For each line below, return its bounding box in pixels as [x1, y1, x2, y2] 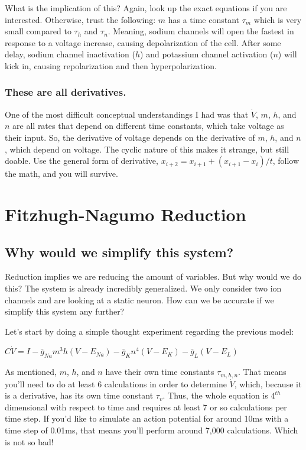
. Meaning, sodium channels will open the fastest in [108, 25, 294, 37]
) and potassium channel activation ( [140, 48, 274, 60]
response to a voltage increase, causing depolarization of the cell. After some [5, 36, 281, 48]
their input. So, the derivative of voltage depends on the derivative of [5, 131, 255, 143]
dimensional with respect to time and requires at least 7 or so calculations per [5, 400, 287, 413]
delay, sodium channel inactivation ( [5, 48, 135, 60]
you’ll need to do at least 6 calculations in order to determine [5, 377, 227, 390]
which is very [253, 13, 302, 25]
